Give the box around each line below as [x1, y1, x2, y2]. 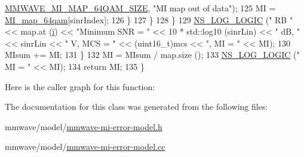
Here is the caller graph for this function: [5, 80, 155, 93]
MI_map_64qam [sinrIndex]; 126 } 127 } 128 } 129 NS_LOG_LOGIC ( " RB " [5, 13, 293, 26]
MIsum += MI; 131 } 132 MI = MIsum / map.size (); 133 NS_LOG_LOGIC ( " [5, 48, 300, 61]
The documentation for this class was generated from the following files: [5, 100, 268, 113]
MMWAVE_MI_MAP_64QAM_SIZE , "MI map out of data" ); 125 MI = [5, 2, 276, 14]
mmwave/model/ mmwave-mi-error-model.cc [5, 140, 165, 153]
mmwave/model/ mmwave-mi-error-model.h [5, 120, 162, 133]
